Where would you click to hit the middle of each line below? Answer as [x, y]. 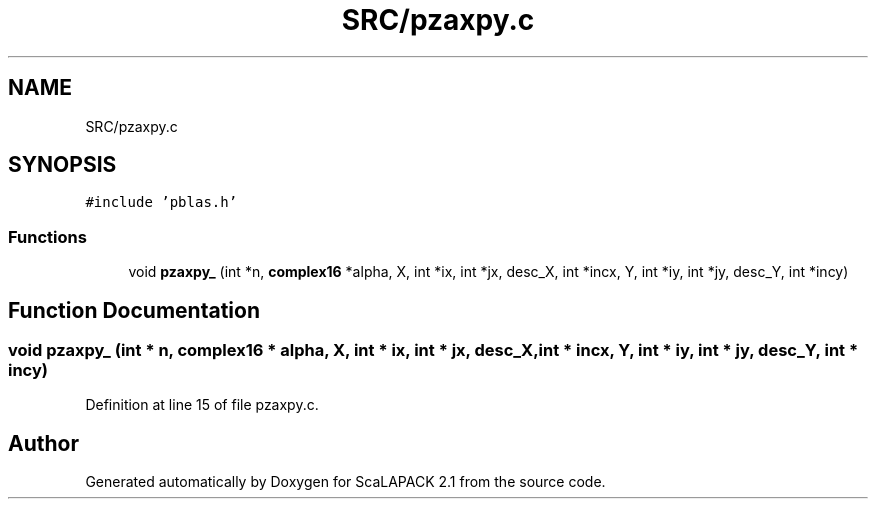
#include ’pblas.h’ [161, 202]
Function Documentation [134, 310]
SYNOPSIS [62, 165]
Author [43, 443]
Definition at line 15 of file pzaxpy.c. [202, 405]
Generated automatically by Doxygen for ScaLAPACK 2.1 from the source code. [345, 482]
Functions [47, 236]
